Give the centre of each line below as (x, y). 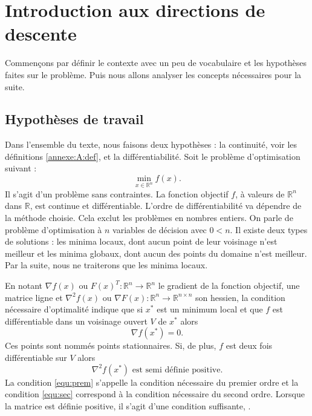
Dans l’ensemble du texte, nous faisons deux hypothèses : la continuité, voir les (151, 144)
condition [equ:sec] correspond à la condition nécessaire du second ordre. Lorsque (155, 394)
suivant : (21, 168)
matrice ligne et (34, 297)
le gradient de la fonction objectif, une (229, 286)
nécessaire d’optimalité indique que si (74, 309)
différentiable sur (36, 357)
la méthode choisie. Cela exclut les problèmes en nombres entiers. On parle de (149, 218)
